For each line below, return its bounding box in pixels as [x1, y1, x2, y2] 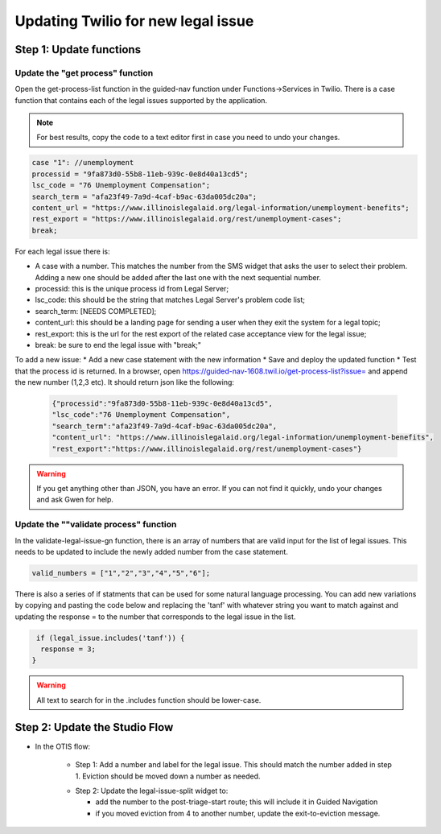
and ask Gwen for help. [36, 495, 114, 505]
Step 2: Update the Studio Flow [14, 720, 174, 734]
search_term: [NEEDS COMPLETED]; [35, 306, 157, 316]
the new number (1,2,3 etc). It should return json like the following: [14, 378, 235, 387]
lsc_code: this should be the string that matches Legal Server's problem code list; [35, 295, 306, 305]
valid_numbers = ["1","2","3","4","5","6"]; [31, 568, 211, 577]
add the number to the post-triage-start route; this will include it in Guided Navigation [95, 797, 378, 807]
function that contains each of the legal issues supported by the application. [14, 95, 268, 105]
